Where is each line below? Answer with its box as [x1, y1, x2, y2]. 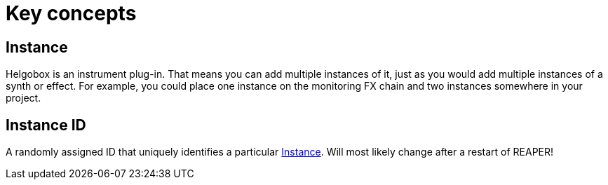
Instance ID [6, 116, 86, 134]
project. [6, 92, 41, 104]
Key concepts [6, 1, 137, 25]
